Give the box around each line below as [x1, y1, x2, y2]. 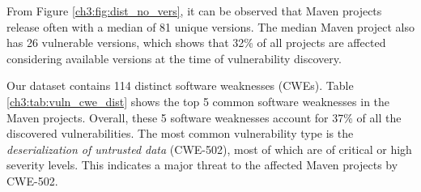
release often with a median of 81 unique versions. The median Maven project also [6, 18, 415, 35]
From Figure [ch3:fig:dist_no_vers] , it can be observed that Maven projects [6, 2, 382, 19]
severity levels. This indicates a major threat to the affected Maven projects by [6, 156, 398, 173]
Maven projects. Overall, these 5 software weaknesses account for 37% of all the [6, 109, 402, 126]
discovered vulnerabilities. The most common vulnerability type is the [6, 125, 354, 142]
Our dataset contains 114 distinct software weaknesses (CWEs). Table [6, 77, 354, 94]
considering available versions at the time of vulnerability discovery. [6, 49, 342, 66]
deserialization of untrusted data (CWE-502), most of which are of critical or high [6, 140, 412, 157]
